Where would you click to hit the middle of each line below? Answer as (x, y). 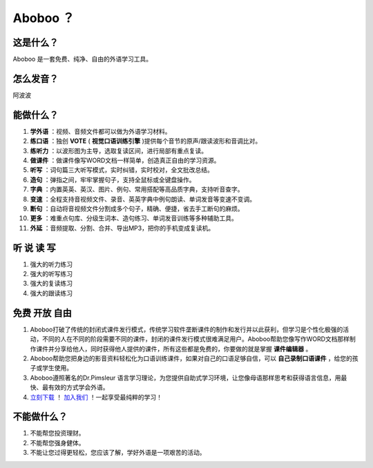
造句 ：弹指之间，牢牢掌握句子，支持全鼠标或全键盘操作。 (113, 179)
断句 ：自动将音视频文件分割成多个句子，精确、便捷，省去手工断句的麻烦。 (137, 208)
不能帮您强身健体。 (57, 442)
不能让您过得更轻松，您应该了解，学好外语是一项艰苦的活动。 (118, 453)
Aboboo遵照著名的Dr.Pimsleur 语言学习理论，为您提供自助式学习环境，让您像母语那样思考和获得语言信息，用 (185, 378)
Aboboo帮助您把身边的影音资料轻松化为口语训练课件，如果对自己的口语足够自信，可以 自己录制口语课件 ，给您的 (191, 358)
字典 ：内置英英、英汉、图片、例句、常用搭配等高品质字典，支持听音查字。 (137, 189)
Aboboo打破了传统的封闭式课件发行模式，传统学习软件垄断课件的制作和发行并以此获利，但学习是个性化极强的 (186, 329)
